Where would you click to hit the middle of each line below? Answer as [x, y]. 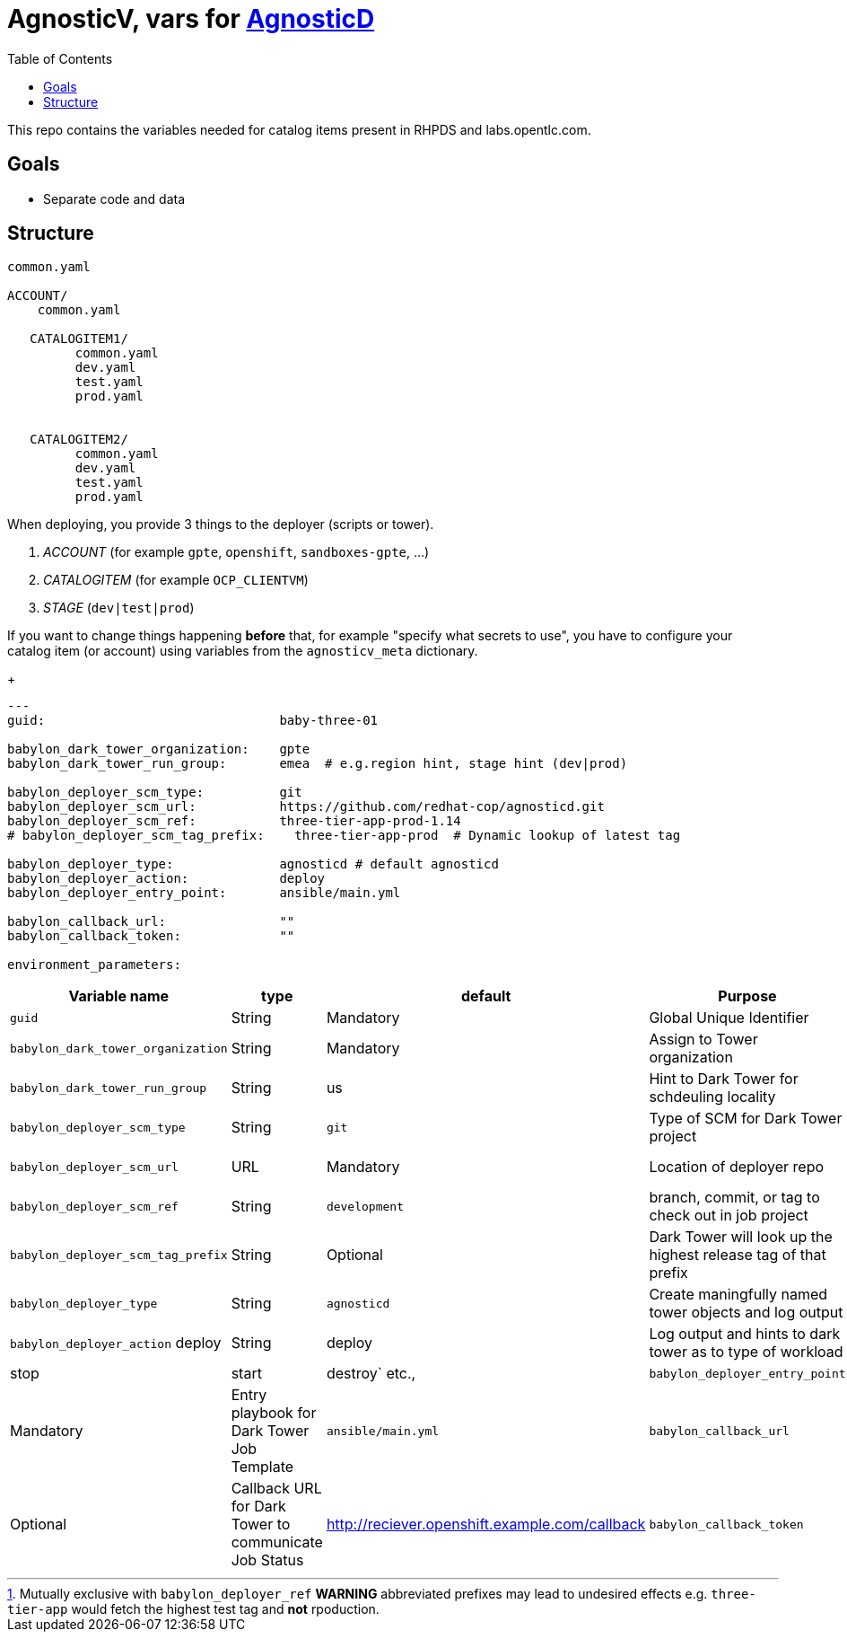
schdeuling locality [712, 1097]
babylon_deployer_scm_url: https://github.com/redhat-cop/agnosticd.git [306, 807]
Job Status [267, 1560]
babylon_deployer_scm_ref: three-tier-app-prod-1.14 [234, 821]
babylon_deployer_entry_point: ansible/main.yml [204, 893]
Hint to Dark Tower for [724, 1079]
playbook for [274, 1413]
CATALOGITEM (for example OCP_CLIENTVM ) [176, 580]
